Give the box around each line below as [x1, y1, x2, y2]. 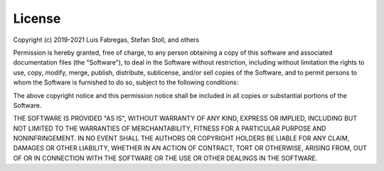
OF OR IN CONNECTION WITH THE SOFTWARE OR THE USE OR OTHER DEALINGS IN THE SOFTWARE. [13, 153, 318, 162]
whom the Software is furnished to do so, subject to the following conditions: [13, 78, 239, 87]
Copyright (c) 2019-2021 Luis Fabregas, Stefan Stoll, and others [13, 35, 200, 44]
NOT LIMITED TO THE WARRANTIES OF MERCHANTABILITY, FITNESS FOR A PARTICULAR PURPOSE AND [13, 124, 326, 133]
